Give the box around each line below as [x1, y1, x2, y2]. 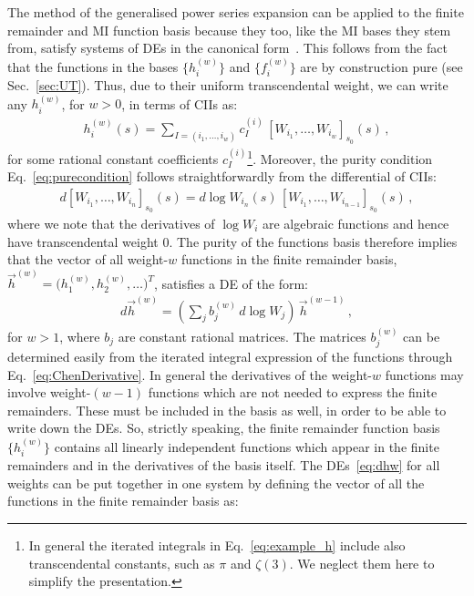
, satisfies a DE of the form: [153, 273, 309, 293]
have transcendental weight [7, 231, 159, 251]
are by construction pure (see [300, 57, 463, 76]
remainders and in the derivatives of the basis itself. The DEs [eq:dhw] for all [7, 456, 440, 475]
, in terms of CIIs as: [121, 94, 238, 113]
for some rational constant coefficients [7, 149, 219, 168]
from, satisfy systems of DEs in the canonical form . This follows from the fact [7, 38, 448, 57]
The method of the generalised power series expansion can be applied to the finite [7, 3, 464, 21]
